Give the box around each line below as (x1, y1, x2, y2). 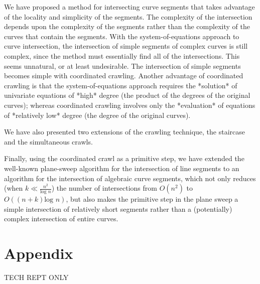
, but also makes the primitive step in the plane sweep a (66, 194, 238, 204)
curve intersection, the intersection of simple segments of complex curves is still (4, 41, 248, 51)
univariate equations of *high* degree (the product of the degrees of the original (4, 90, 250, 100)
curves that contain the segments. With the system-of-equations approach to (4, 31, 239, 41)
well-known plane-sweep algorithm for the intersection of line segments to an (4, 163, 239, 173)
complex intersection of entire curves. (4, 213, 118, 224)
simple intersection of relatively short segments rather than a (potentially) (4, 203, 232, 214)
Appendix (4, 243, 73, 263)
